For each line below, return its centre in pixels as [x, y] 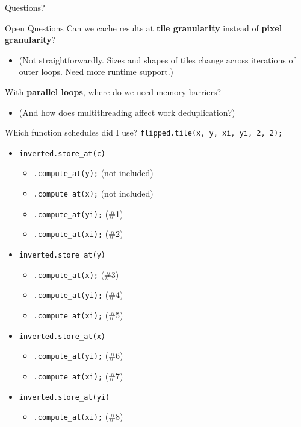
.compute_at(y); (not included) [93, 173]
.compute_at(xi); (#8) [78, 416]
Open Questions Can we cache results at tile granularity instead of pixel [144, 27]
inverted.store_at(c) [62, 153]
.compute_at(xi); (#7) [78, 376]
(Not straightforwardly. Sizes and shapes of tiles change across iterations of [157, 59]
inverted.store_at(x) [62, 336]
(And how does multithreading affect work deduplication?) [127, 112]
